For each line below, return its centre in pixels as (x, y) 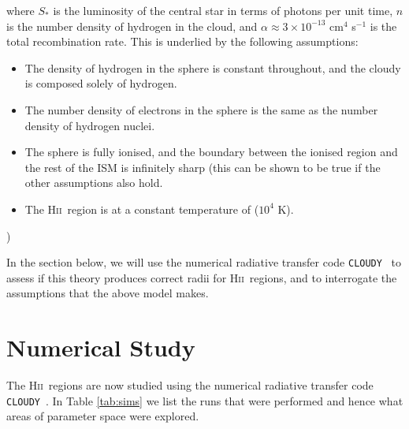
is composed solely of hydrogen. (101, 83)
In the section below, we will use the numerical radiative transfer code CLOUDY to (204, 262)
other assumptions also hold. (94, 183)
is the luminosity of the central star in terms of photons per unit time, (223, 10)
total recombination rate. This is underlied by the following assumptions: (182, 41)
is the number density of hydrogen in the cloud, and (132, 26)
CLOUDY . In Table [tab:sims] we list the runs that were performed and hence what (205, 400)
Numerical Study (101, 347)
